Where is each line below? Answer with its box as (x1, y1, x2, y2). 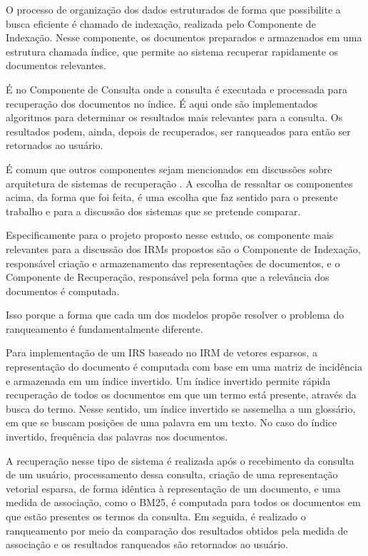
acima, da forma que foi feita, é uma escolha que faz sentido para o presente (6, 190, 338, 205)
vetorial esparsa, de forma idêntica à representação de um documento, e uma (6, 480, 341, 495)
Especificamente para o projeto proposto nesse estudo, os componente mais (6, 227, 334, 242)
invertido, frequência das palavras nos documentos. (6, 429, 228, 444)
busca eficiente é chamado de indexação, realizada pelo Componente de (6, 16, 316, 31)
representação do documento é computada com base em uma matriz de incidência (6, 359, 362, 374)
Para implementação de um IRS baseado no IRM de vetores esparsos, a (6, 345, 317, 360)
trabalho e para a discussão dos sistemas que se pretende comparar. (6, 203, 301, 218)
